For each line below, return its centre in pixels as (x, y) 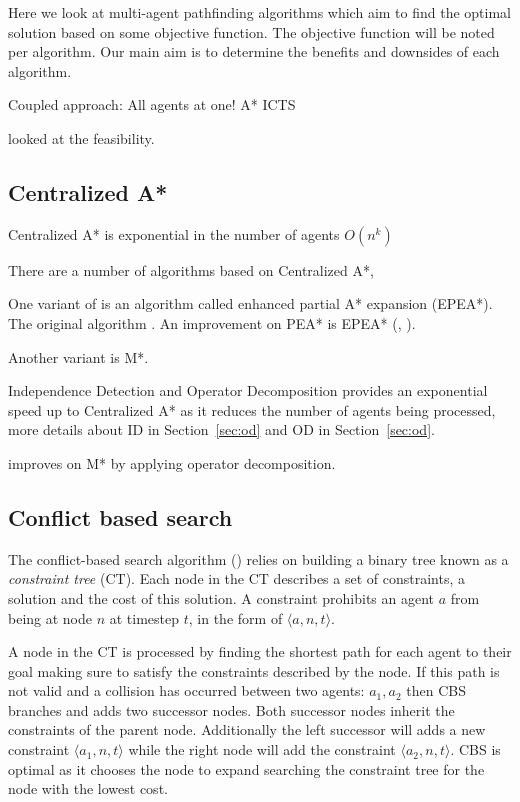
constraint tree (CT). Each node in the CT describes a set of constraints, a (236, 578)
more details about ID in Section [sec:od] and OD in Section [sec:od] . (221, 429)
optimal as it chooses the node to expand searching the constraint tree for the (246, 768)
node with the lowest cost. (88, 788)
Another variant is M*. (78, 356)
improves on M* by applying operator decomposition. (172, 462)
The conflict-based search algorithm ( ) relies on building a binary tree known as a (258, 558)
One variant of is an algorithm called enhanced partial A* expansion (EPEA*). (250, 303)
